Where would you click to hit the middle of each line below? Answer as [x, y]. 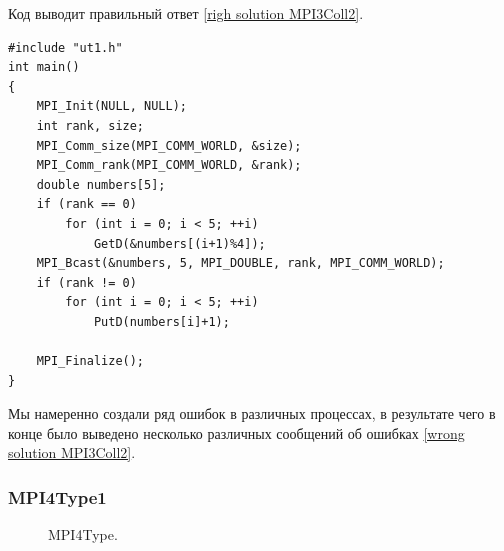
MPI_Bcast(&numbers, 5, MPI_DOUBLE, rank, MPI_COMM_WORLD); [240, 263]
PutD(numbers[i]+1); [161, 321]
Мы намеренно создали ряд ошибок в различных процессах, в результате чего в [252, 413]
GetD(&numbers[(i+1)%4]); [179, 243]
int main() [44, 67]
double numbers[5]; [101, 184]
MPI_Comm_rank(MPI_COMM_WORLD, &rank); [169, 165]
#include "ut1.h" [65, 47]
